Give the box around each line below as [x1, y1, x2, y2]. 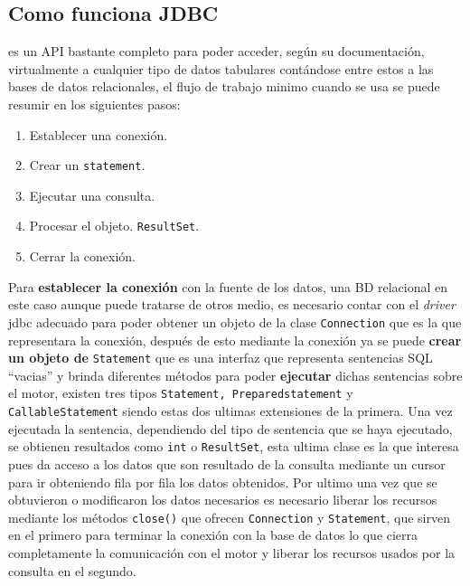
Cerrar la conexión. [29, 247, 136, 266]
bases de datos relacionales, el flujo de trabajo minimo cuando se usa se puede [8, 77, 440, 96]
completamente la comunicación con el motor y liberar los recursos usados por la [8, 543, 456, 562]
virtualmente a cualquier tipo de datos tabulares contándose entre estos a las [8, 59, 434, 78]
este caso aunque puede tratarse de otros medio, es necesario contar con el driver [8, 295, 456, 314]
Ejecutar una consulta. [29, 185, 155, 204]
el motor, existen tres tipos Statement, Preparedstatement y [8, 383, 353, 402]
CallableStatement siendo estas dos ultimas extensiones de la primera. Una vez [8, 402, 453, 421]
